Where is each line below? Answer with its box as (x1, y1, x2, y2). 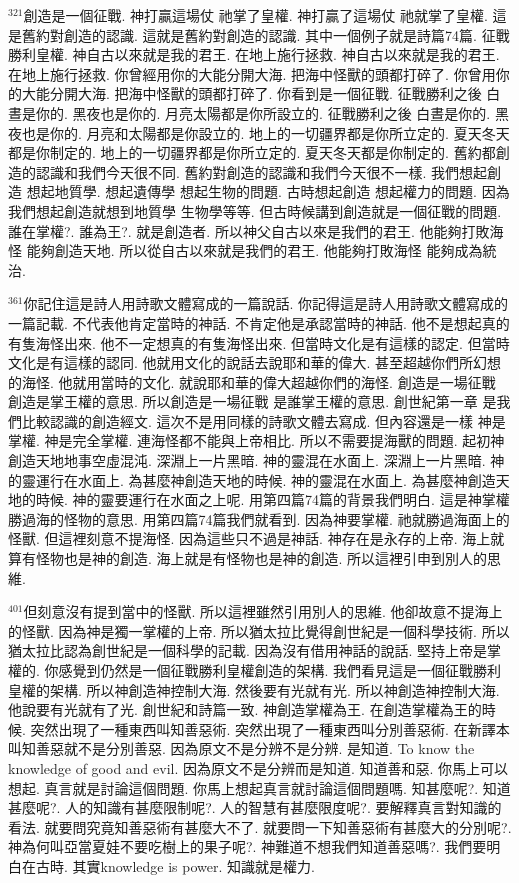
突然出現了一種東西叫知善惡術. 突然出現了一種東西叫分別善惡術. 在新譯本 (30, 718, 510, 739)
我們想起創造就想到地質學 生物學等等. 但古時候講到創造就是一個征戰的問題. (8, 200, 502, 221)
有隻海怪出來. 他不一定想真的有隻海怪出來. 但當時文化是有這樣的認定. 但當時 (8, 332, 510, 353)
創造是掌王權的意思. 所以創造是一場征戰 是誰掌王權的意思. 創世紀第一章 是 (8, 391, 497, 412)
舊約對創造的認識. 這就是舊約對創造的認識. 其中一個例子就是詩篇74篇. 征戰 (21, 24, 510, 45)
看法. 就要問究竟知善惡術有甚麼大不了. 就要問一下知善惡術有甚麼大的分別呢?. (8, 816, 512, 837)
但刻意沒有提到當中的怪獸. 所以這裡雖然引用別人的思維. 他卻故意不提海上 (23, 601, 503, 622)
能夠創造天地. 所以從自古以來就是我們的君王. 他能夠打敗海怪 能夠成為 (26, 240, 483, 261)
